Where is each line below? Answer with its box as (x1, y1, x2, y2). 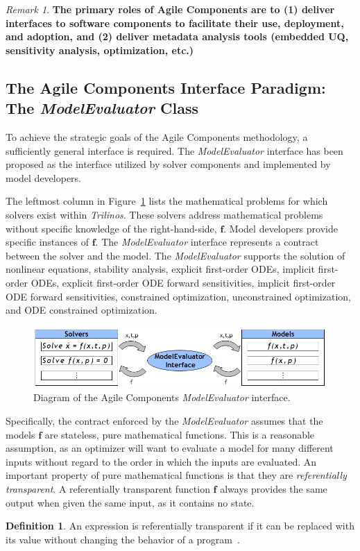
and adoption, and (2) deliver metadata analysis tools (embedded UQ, (6, 29, 349, 44)
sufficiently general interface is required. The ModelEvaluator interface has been (6, 143, 343, 158)
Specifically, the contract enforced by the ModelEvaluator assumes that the (6, 414, 323, 428)
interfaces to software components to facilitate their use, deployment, (6, 15, 344, 30)
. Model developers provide (223, 221, 338, 235)
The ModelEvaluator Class (6, 97, 199, 119)
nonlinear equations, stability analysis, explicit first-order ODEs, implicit (6, 262, 315, 276)
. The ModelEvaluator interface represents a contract (95, 235, 319, 249)
